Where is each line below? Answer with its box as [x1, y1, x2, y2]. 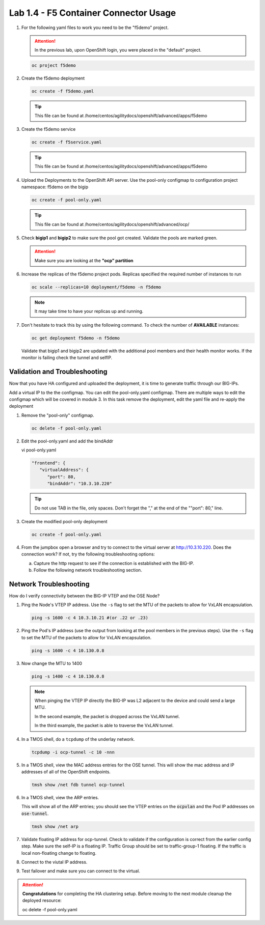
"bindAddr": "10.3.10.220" [47, 481, 112, 486]
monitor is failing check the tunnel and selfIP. [21, 355, 112, 361]
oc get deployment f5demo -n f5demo [31, 335, 120, 341]
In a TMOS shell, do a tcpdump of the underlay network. [21, 736, 135, 742]
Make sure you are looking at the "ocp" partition [34, 257, 133, 263]
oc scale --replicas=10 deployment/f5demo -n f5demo [31, 284, 161, 290]
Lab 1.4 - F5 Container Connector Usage [9, 7, 176, 18]
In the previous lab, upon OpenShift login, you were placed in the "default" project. [34, 47, 202, 53]
